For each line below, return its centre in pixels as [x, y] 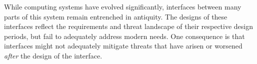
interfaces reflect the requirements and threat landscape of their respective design [129, 26]
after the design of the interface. [53, 55]
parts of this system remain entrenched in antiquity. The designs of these [116, 16]
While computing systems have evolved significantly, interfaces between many [123, 6]
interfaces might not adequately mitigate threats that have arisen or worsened [123, 46]
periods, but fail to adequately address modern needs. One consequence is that [124, 36]
